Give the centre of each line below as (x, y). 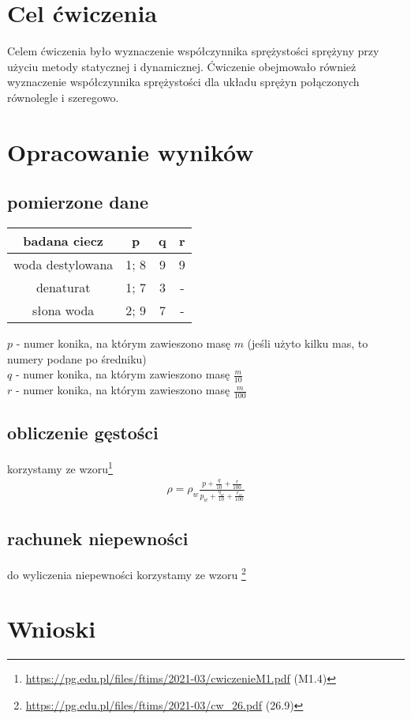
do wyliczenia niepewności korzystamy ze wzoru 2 (127, 573)
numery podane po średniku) (77, 358)
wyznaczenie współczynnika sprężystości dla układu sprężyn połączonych (183, 82)
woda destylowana (64, 265)
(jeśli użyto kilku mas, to (308, 343)
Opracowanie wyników (131, 151)
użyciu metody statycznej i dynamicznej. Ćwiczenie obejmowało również (182, 66)
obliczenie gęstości (83, 433)
